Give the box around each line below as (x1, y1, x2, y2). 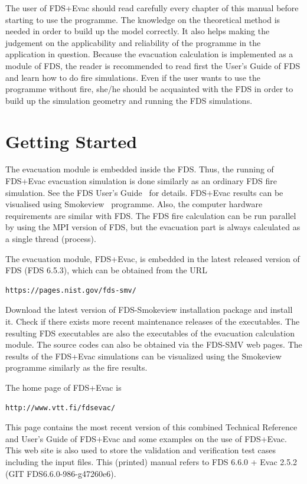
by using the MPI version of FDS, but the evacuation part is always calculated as (5, 221, 301, 233)
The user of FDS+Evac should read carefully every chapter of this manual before (5, 2, 299, 14)
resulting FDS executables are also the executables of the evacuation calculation (5, 326, 295, 339)
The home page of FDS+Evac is (5, 381, 122, 393)
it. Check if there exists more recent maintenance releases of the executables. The (5, 315, 300, 327)
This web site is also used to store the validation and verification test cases (5, 444, 276, 456)
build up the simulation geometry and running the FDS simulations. (5, 94, 253, 106)
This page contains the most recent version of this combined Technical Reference (5, 421, 298, 433)
